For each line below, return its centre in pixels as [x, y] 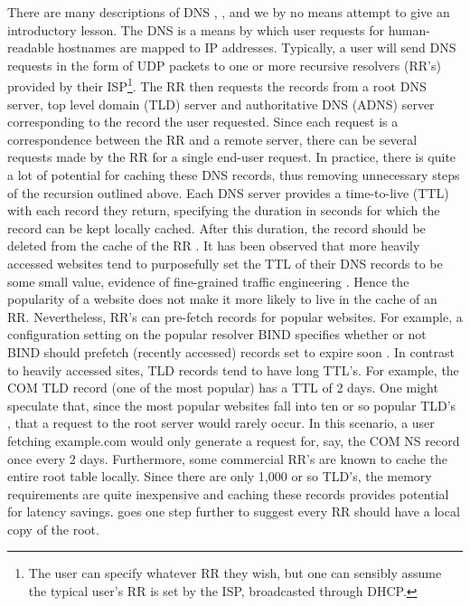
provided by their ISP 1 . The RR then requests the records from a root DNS [217, 85]
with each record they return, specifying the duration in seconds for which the [224, 210]
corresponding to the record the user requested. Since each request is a [203, 122]
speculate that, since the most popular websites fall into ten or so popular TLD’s [232, 405]
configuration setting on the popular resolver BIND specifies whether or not [217, 334]
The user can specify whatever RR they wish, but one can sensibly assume [235, 573]
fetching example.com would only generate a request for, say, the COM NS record [234, 440]
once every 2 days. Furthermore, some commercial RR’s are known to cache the [228, 458]
